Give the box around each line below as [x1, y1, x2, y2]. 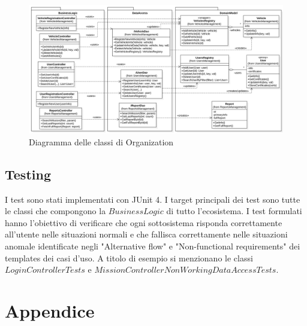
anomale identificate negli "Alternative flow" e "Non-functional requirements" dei [5, 240, 300, 252]
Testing [5, 164, 51, 183]
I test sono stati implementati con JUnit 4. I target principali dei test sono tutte [5, 193, 300, 205]
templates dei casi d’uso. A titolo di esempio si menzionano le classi [5, 251, 253, 264]
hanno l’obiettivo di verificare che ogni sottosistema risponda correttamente [5, 216, 282, 228]
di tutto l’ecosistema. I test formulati [166, 205, 302, 217]
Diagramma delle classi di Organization [29, 135, 174, 148]
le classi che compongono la [5, 205, 106, 217]
